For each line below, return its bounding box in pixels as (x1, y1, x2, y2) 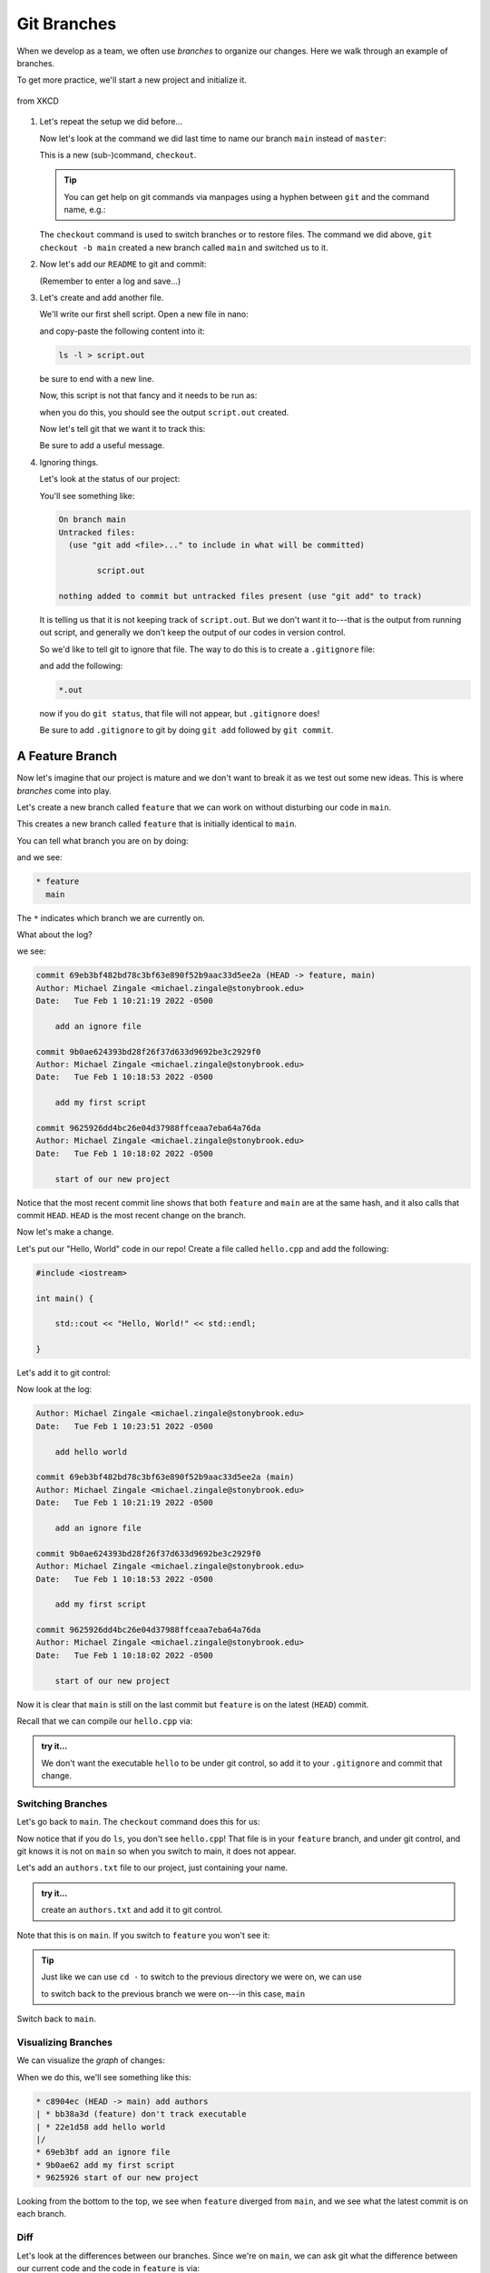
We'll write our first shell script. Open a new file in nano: (39, 309, 249, 320)
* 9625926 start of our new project (35, 2173, 200, 2183)
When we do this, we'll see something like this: (16, 2071, 192, 2082)
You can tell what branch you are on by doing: (16, 835, 190, 846)
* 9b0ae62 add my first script (35, 2159, 176, 2170)
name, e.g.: (64, 205, 106, 215)
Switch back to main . (16, 2014, 97, 2025)
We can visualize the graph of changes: (16, 2055, 165, 2066)
